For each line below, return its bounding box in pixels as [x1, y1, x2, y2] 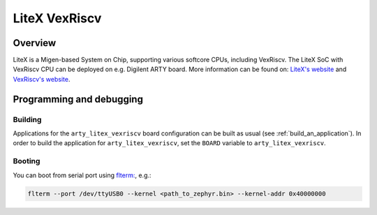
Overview [13, 37, 57, 49]
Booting [13, 156, 40, 166]
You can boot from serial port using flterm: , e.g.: [13, 171, 151, 179]
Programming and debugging [13, 93, 143, 105]
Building [13, 114, 42, 124]
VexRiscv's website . [13, 75, 71, 83]
